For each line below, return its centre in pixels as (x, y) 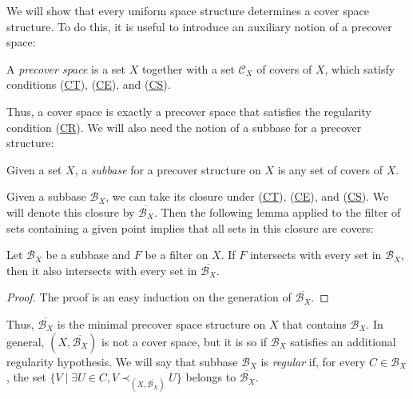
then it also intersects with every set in (102, 270)
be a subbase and (88, 255)
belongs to (211, 377)
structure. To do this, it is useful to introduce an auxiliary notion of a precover (199, 26)
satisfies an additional (343, 341)
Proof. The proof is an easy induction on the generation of (149, 297)
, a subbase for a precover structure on (168, 169)
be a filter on (177, 255)
